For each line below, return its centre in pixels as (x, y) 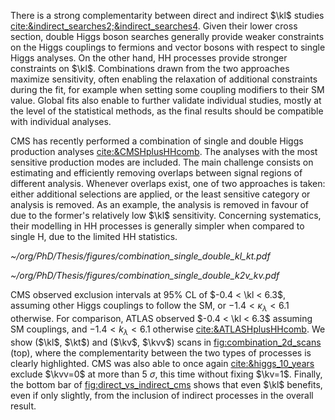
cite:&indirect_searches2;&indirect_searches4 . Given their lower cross (154, 26)
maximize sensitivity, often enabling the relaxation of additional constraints (164, 79)
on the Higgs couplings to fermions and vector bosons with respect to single (168, 47)
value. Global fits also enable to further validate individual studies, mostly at (166, 100)
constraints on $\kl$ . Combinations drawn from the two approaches (150, 68)
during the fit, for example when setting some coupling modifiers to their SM (167, 89)
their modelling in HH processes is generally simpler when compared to (157, 226)
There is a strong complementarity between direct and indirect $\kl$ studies (167, 15)
